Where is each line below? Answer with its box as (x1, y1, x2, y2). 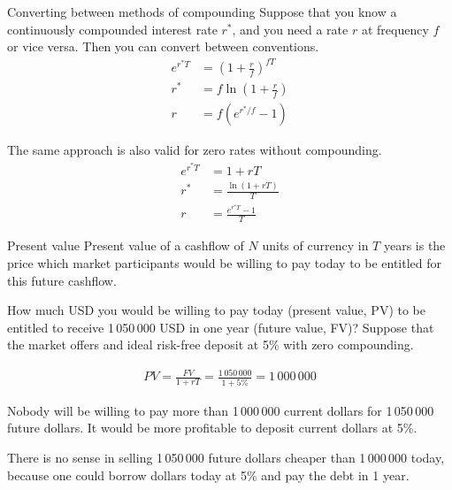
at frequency (361, 19, 429, 38)
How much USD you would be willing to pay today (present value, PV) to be (7, 301, 426, 319)
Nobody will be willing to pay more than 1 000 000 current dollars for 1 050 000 (7, 401, 434, 419)
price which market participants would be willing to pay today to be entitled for (7, 253, 442, 272)
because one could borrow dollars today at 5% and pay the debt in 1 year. (7, 465, 410, 484)
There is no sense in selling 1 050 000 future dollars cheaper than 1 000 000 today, (7, 448, 445, 466)
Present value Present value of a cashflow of (7, 236, 244, 255)
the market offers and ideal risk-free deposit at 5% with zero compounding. (7, 335, 414, 354)
